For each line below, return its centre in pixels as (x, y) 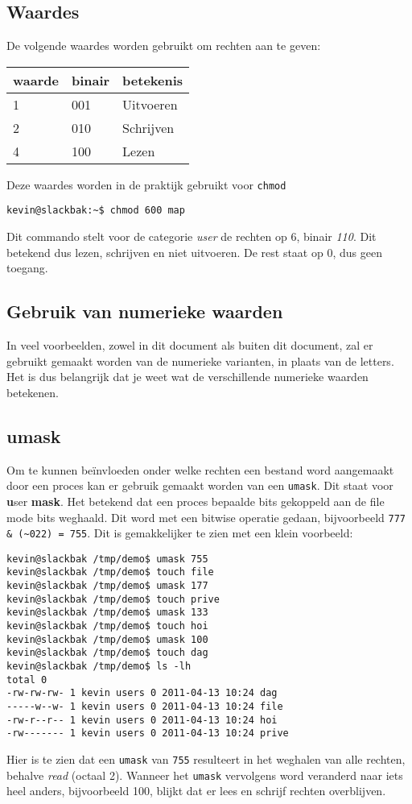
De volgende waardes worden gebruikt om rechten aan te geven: (164, 46)
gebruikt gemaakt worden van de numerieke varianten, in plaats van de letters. (200, 361)
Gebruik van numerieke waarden (145, 311)
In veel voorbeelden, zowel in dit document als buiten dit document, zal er (190, 345)
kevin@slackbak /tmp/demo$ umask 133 (107, 613)
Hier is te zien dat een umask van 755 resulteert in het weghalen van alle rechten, (206, 759)
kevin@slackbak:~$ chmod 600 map (96, 211)
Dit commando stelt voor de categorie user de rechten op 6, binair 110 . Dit (192, 236)
